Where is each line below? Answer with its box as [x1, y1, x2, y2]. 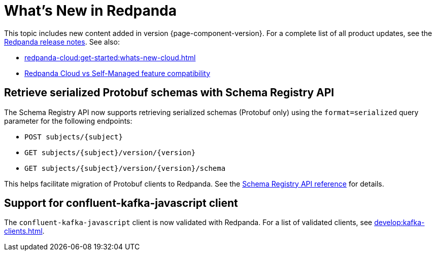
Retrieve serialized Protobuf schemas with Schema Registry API [4, 86, 334, 99]
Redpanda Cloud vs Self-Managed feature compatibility [24, 68, 210, 78]
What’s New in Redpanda [4, 2, 177, 19]
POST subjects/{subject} [24, 132, 123, 141]
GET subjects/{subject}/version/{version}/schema [24, 164, 226, 172]
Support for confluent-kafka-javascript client [4, 197, 238, 210]
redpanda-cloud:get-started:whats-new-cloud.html [24, 53, 196, 62]
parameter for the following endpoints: [4, 116, 132, 125]
